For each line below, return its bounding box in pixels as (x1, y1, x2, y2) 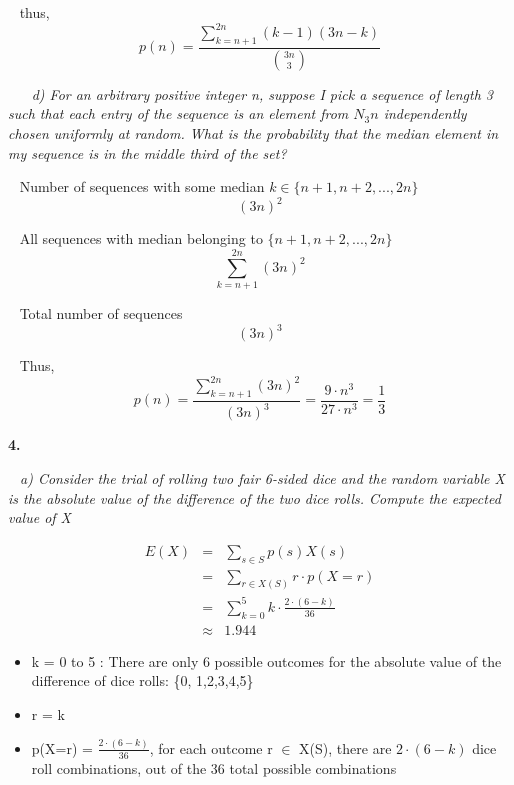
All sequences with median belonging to (19, 228, 263, 249)
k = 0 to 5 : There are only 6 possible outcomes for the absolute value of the (31, 650, 502, 671)
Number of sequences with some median (19, 176, 265, 197)
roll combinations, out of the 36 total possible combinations (31, 757, 397, 778)
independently (383, 103, 467, 124)
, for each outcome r (149, 737, 273, 758)
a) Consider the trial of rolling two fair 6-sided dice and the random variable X (20, 467, 505, 488)
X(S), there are (299, 737, 392, 758)
